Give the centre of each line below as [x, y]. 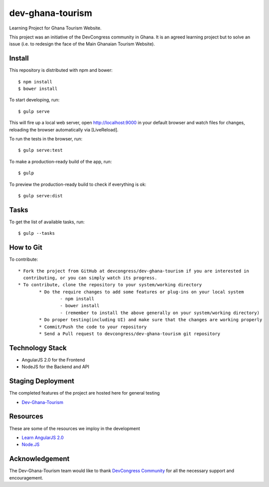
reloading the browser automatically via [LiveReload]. [64, 129]
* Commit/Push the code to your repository [93, 327]
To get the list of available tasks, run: [47, 222]
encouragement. [26, 478]
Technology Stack [38, 348]
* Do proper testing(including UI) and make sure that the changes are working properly [151, 320]
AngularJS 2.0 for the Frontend [53, 360]
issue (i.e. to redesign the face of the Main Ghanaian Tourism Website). [82, 44]
